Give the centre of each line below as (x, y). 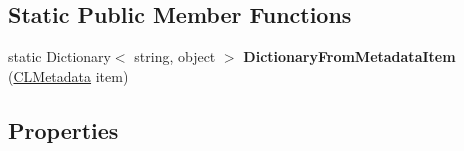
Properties (63, 129)
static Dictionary (59, 56)
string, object (175, 56)
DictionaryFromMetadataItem (349, 56)
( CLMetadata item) (68, 75)
